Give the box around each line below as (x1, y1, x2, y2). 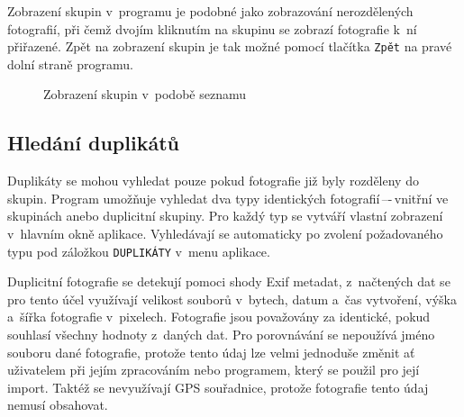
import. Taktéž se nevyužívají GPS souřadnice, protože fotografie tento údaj (7, 377, 429, 396)
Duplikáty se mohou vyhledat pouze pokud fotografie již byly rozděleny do (7, 171, 419, 190)
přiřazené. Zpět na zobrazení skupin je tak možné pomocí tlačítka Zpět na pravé (7, 37, 452, 56)
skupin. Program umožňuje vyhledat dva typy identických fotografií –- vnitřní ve (7, 188, 449, 207)
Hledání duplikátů (7, 129, 179, 157)
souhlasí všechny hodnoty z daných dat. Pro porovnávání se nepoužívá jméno (7, 325, 435, 344)
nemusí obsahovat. (7, 395, 108, 414)
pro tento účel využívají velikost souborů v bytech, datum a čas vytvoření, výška (7, 289, 457, 308)
